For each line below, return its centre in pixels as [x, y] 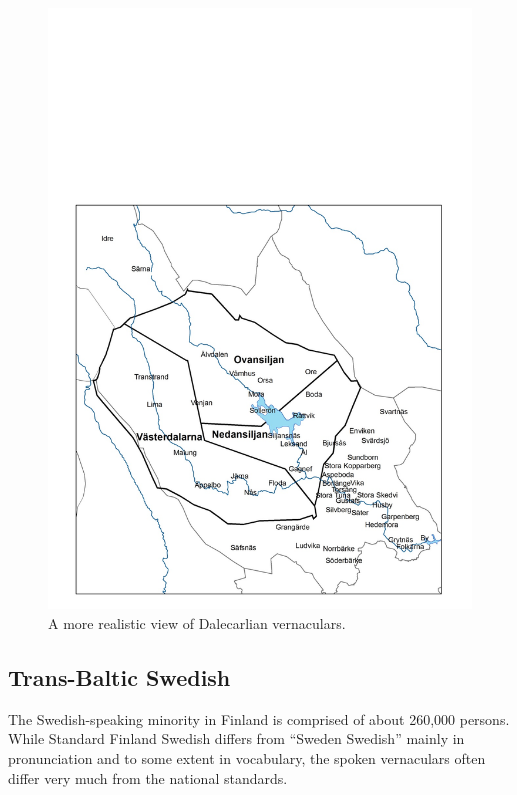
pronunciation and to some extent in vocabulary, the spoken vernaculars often [247, 757]
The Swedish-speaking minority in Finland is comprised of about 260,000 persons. [259, 718]
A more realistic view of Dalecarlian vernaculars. [197, 622]
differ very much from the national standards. [148, 777]
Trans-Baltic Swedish [119, 676]
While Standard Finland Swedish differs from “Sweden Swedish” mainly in [236, 738]
